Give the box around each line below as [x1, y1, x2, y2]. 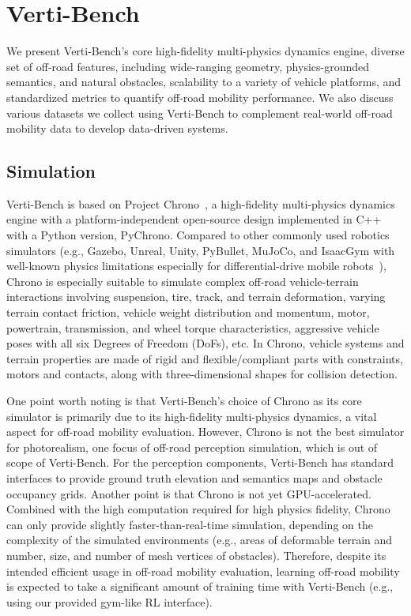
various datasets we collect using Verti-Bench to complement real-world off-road [6, 104, 393, 121]
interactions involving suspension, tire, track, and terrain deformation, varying [6, 288, 386, 305]
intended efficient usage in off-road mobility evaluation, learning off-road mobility [6, 562, 400, 579]
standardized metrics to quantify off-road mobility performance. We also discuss [6, 88, 394, 105]
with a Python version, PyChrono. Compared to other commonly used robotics [6, 227, 390, 243]
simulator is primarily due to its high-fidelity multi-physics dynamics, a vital [6, 408, 377, 424]
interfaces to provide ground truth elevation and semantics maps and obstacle [6, 469, 383, 486]
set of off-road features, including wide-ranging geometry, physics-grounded [6, 58, 370, 74]
